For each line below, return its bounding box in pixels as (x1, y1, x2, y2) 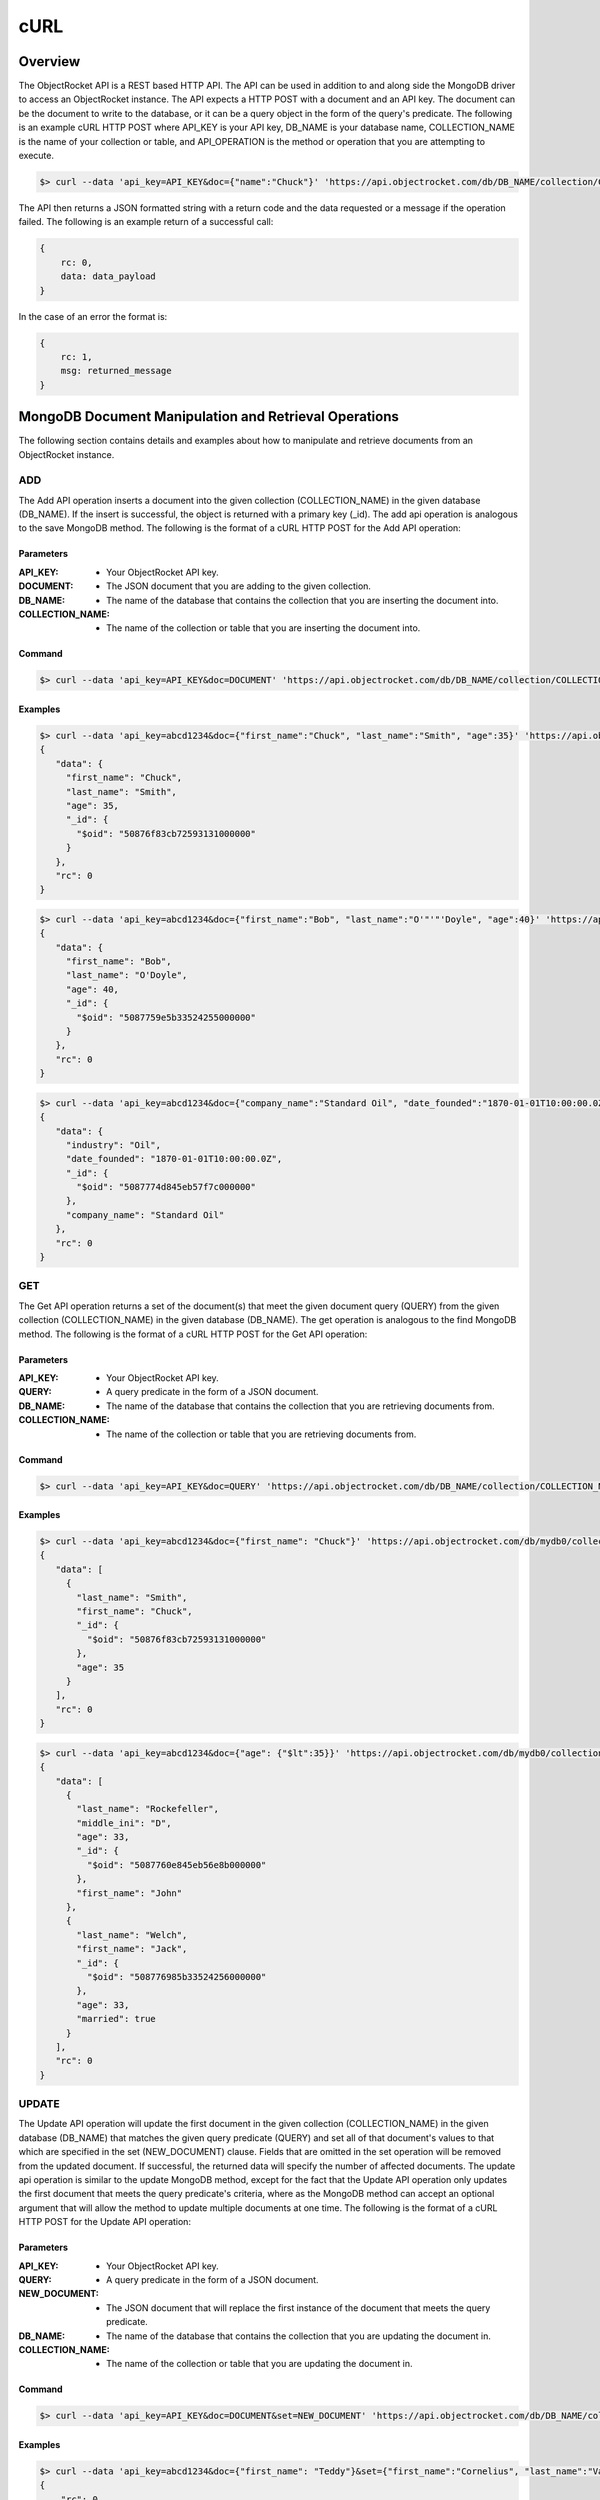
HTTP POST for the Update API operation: (18, 2216, 192, 2228)
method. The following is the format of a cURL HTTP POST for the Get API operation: (18, 1328, 368, 1340)
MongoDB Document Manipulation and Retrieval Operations (18, 408, 400, 425)
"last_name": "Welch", (76, 1929, 188, 1940)
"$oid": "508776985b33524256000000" (86, 1971, 267, 1982)
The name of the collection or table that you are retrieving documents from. (106, 1428, 417, 1440)
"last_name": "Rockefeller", (76, 1803, 220, 1815)
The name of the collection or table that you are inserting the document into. (106, 622, 421, 634)
